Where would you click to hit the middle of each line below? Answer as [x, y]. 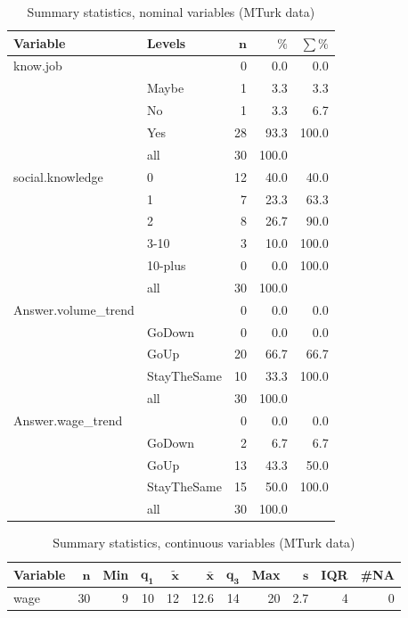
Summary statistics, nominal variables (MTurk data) [171, 12]
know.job [38, 66]
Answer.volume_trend [74, 309]
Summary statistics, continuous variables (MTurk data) [204, 543]
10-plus [166, 265]
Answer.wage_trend [68, 420]
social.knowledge [58, 176]
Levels [166, 42]
